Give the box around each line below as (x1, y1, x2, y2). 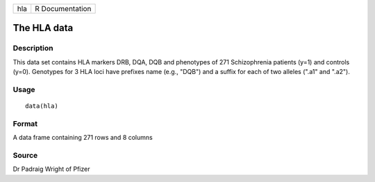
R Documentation (35, 4, 92, 13)
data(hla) (25, 102, 58, 110)
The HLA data (12, 22, 74, 34)
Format (12, 118, 38, 128)
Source (12, 151, 38, 161)
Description (12, 44, 53, 53)
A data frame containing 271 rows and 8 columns (12, 134, 153, 142)
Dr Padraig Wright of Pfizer (12, 165, 90, 173)
